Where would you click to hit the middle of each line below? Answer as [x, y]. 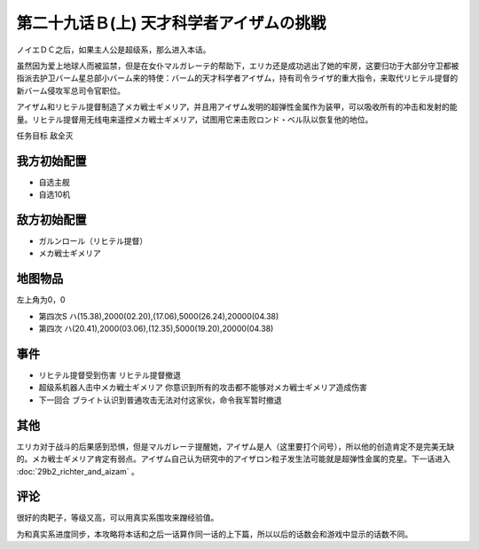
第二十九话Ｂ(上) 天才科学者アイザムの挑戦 [171, 23]
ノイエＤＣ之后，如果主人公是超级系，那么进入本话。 [114, 50]
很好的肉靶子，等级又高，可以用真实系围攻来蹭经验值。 [118, 518]
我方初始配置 [51, 161]
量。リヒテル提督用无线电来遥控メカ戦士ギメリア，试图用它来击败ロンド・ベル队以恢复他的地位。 [195, 119]
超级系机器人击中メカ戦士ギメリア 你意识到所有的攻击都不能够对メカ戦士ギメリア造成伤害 [203, 388]
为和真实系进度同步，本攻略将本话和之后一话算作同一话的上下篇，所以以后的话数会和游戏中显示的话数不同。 [214, 534]
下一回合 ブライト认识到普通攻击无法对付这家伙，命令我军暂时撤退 [160, 400]
